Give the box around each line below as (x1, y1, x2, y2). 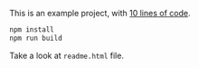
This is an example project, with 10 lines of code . (9, 8, 191, 18)
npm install (9, 25, 54, 34)
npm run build (9, 34, 63, 43)
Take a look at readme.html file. (9, 50, 125, 61)
